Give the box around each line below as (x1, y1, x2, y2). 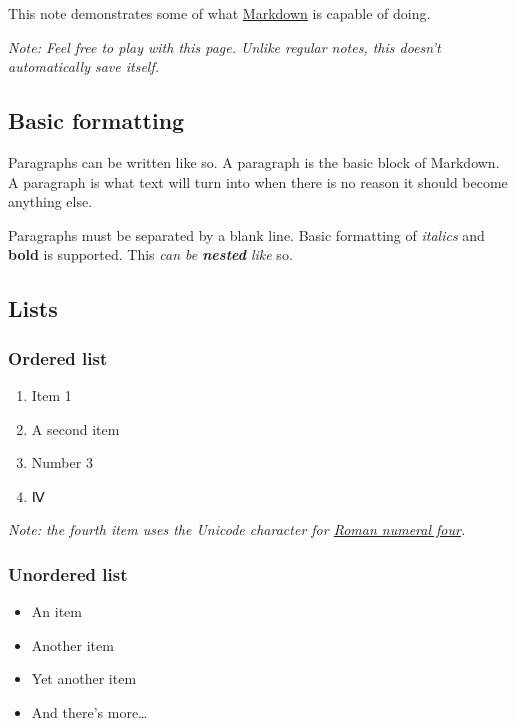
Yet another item (31, 668, 137, 689)
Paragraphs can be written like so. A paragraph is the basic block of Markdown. (8, 151, 500, 172)
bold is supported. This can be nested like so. (8, 244, 293, 265)
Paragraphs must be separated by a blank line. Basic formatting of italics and (8, 224, 485, 245)
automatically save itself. (8, 56, 160, 77)
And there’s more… (31, 701, 148, 722)
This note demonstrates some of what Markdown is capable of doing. (8, 3, 431, 23)
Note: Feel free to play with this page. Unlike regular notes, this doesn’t (8, 36, 441, 57)
